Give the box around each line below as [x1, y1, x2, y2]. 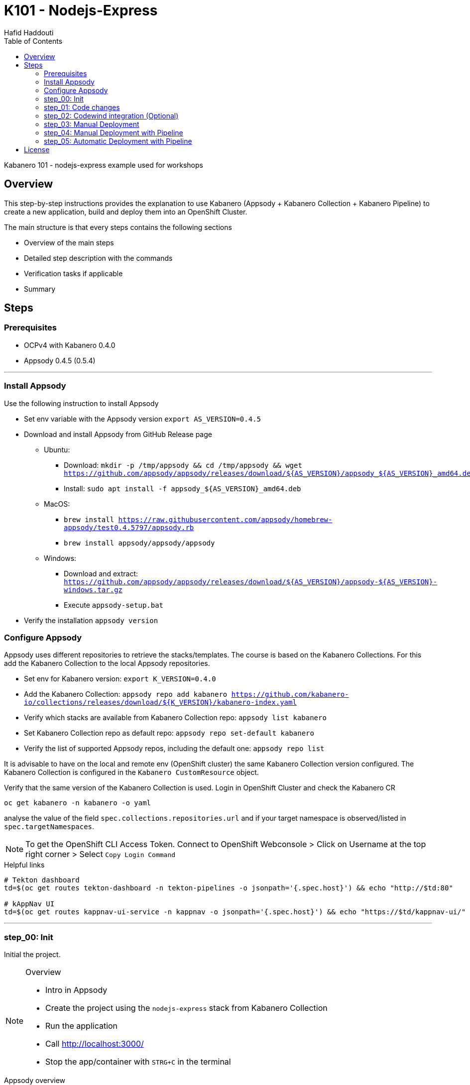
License [24, 145, 50, 154]
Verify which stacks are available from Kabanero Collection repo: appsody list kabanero [24, 713, 327, 722]
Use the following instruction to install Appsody [4, 399, 159, 408]
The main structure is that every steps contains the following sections [4, 222, 232, 231]
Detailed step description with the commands [24, 253, 173, 262]
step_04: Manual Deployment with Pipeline [44, 128, 183, 137]
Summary [24, 284, 56, 293]
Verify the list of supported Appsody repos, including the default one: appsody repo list [24, 744, 325, 753]
